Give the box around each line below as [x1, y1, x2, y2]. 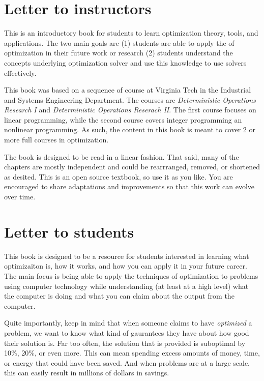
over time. [4, 191, 36, 202]
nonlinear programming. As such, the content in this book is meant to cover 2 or [4, 124, 255, 135]
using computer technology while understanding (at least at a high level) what [4, 280, 249, 291]
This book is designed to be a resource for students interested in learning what [4, 250, 249, 261]
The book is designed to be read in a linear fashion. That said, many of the [4, 151, 239, 162]
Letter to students [4, 221, 134, 242]
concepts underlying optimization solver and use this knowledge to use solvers [4, 57, 247, 68]
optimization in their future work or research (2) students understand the [4, 47, 233, 58]
